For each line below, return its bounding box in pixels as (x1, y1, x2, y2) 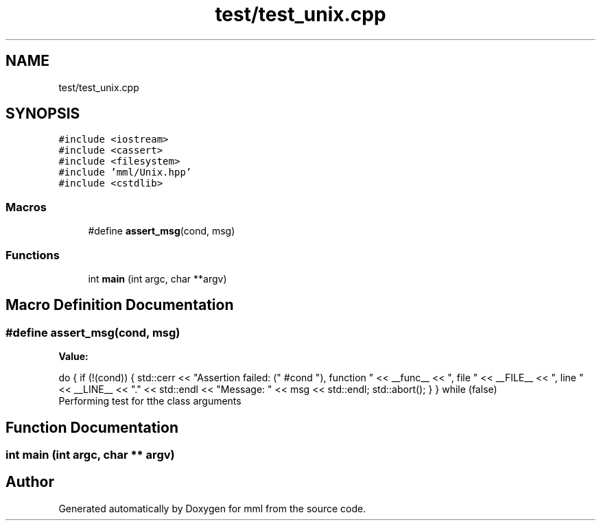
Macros (5, 200, 47, 214)
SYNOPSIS (5, 105, 80, 123)
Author (5, 473, 54, 491)
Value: (58, 350, 89, 363)
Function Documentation (5, 418, 178, 436)
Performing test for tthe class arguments (58, 395, 241, 407)
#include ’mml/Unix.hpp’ (58, 167, 192, 178)
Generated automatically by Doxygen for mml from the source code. (58, 502, 366, 514)
